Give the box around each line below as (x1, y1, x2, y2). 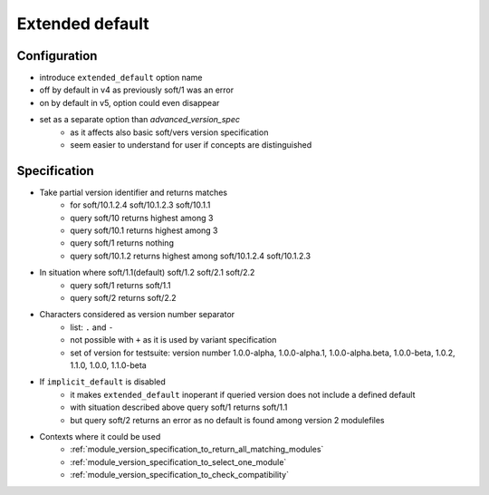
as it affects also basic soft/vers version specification (70, 127, 269, 138)
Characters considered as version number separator (39, 309, 235, 320)
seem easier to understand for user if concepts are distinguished (70, 140, 312, 150)
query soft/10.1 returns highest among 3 (70, 225, 218, 236)
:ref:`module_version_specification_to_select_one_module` (70, 456, 287, 467)
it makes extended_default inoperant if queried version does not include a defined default (70, 389, 416, 400)
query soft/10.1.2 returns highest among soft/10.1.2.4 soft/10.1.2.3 (70, 250, 312, 261)
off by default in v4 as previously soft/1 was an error (39, 84, 235, 95)
